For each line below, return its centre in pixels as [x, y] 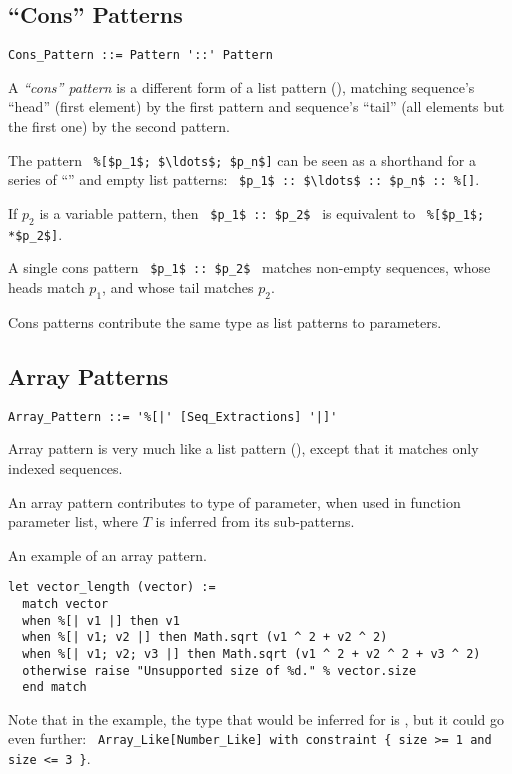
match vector [65, 603]
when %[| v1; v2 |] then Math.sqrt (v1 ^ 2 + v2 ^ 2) [205, 637]
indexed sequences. [65, 467]
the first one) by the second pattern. [119, 126]
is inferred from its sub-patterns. [255, 521]
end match [54, 687]
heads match [46, 287]
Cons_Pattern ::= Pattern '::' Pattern [140, 55]
